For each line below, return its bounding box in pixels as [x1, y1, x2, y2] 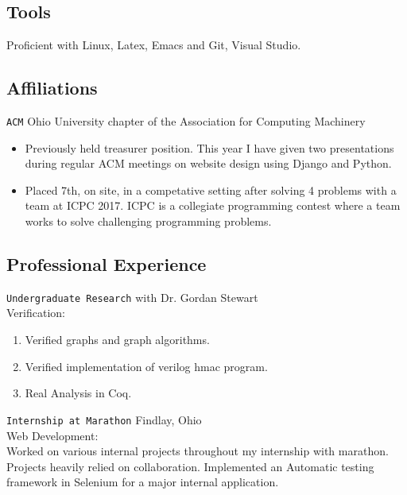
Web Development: [6, 427, 99, 443]
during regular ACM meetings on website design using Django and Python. [25, 155, 392, 172]
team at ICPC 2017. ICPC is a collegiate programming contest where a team [25, 197, 401, 214]
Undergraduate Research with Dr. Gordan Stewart [6, 288, 258, 305]
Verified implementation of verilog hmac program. [25, 358, 268, 374]
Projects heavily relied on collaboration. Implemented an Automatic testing [6, 458, 374, 474]
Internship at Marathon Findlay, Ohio [6, 411, 202, 427]
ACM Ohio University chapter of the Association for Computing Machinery [6, 113, 366, 129]
